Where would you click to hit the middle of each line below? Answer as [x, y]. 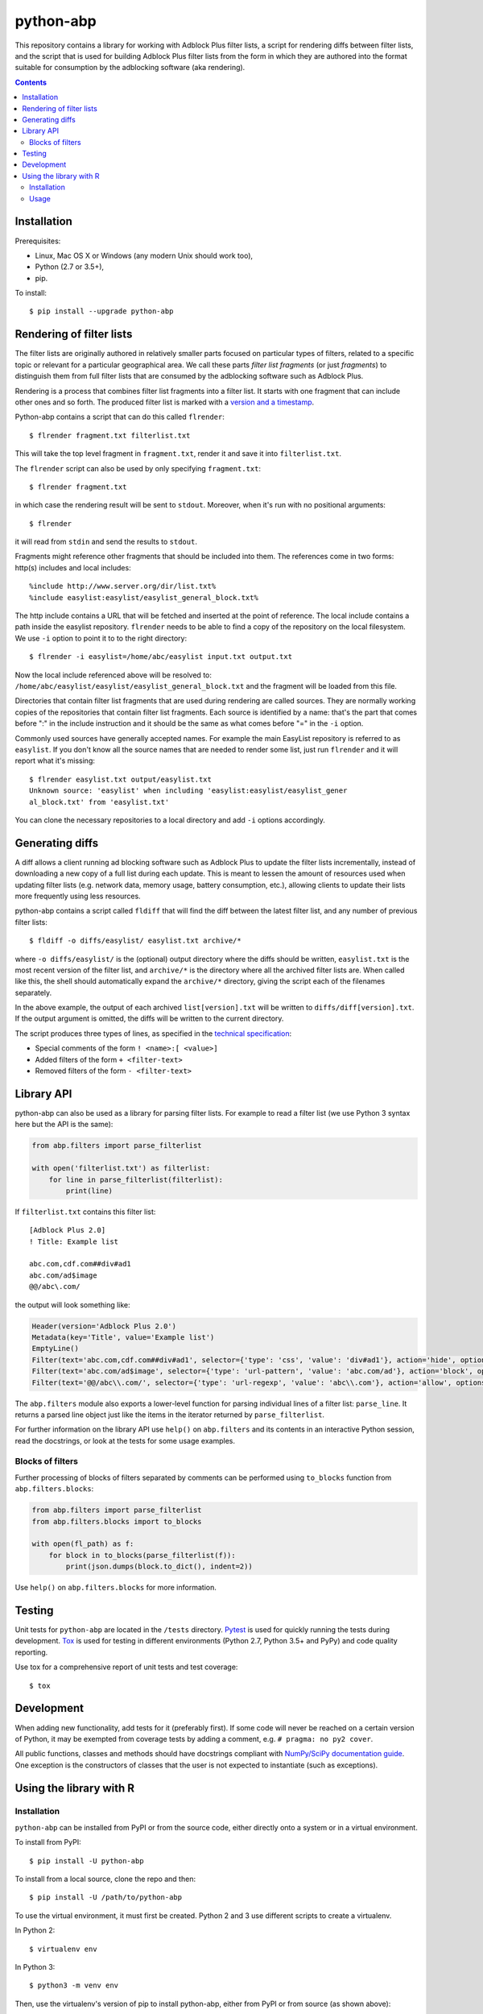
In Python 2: [35, 1930]
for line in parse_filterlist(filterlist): [136, 1179]
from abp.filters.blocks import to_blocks [117, 1521]
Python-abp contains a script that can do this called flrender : [120, 417]
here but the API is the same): [64, 1125]
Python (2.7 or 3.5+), [70, 267]
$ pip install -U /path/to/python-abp [106, 1898]
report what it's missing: [55, 760]
